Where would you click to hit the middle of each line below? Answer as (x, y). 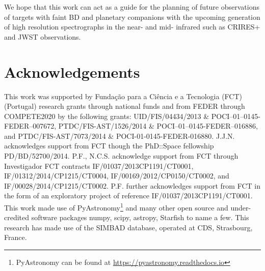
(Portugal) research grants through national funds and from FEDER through (125, 106)
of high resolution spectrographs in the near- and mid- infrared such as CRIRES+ (132, 27)
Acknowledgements (72, 71)
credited (17, 217)
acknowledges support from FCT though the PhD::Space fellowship (109, 146)
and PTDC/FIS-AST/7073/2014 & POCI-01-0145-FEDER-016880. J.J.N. (120, 135)
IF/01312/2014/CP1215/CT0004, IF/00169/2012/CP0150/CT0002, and (117, 176)
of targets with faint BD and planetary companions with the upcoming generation (132, 17)
